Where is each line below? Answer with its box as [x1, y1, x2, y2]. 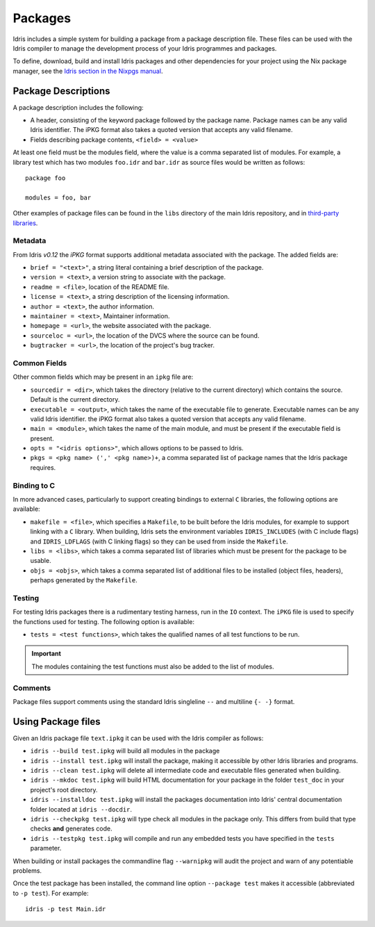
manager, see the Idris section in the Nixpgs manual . [12, 67, 163, 75]
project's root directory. [30, 785, 98, 794]
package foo [25, 174, 66, 182]
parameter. [30, 844, 62, 853]
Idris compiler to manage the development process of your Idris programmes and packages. [12, 44, 277, 52]
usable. [30, 557, 51, 565]
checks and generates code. [30, 824, 112, 833]
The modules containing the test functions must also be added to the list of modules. [31, 662, 274, 671]
